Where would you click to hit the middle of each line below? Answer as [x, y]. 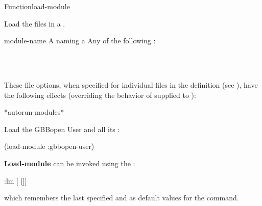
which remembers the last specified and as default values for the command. [122, 198]
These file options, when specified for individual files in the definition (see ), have [131, 84]
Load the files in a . [35, 23]
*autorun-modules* [34, 112]
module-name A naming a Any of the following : [80, 41]
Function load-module [37, 6]
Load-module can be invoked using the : [70, 163]
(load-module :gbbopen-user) [49, 146]
